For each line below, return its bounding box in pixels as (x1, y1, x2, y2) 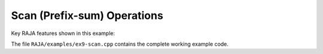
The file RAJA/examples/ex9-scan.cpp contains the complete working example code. (11, 40, 228, 47)
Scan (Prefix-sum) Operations (11, 9, 164, 22)
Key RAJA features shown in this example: (11, 30, 115, 37)
